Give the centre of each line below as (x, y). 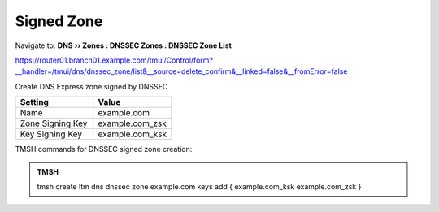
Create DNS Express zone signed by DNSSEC (91, 86)
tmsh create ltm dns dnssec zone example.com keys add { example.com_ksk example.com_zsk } (199, 186)
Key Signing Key (51, 134)
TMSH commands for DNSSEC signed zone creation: (104, 149)
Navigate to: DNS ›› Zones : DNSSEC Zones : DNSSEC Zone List (123, 45)
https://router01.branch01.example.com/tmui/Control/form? (114, 60)
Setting (34, 102)
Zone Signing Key (54, 123)
